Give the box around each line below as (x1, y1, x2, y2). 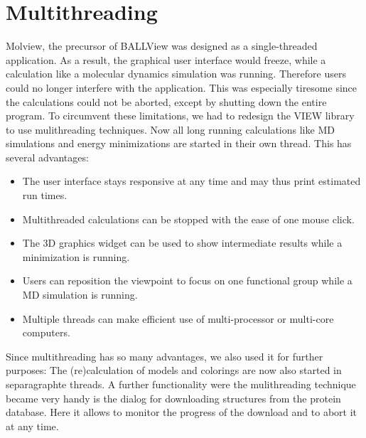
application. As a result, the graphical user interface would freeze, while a (6, 52, 326, 67)
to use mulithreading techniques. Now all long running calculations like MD (6, 122, 335, 137)
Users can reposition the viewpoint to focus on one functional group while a (22, 273, 352, 288)
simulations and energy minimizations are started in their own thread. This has (6, 136, 352, 151)
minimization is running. (22, 249, 130, 264)
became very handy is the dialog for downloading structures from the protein (6, 390, 341, 405)
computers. (22, 325, 70, 340)
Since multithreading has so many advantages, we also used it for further (6, 348, 323, 363)
